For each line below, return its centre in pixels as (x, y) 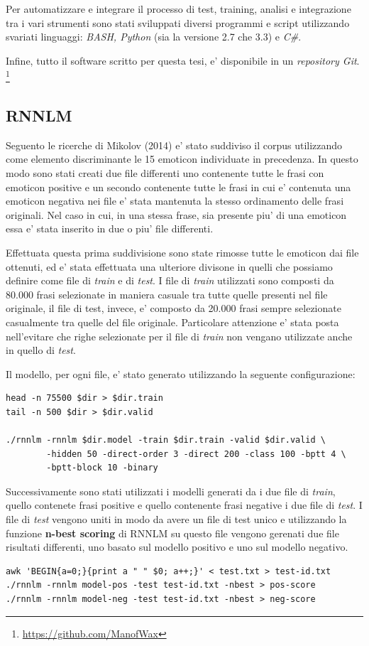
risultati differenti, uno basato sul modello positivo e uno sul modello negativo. (177, 547)
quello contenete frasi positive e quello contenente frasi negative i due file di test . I (184, 505)
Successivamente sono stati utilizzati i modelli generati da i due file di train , (171, 491)
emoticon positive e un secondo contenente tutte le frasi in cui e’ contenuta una (178, 187)
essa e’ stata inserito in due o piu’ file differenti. (110, 228)
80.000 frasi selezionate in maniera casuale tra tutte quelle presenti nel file (167, 294)
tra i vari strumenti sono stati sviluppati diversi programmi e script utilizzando (178, 22)
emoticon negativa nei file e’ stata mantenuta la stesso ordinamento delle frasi (175, 201)
